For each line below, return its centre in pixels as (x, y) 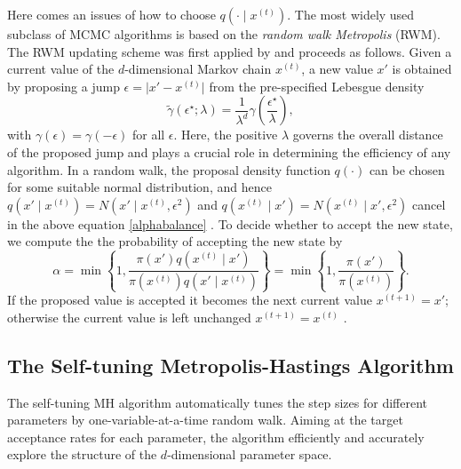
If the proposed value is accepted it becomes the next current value (190, 300)
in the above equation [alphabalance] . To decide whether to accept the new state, (230, 223)
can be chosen (407, 169)
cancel (429, 204)
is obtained (422, 69)
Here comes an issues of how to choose (111, 14)
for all (148, 135)
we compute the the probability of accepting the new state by (175, 241)
